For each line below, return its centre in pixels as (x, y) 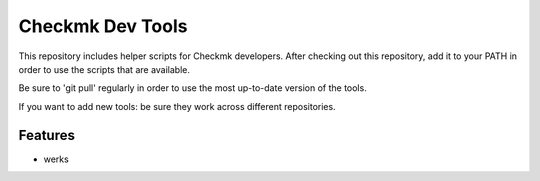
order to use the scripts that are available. (104, 69)
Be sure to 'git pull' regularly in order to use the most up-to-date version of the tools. (192, 88)
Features (46, 135)
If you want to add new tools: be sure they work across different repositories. (177, 106)
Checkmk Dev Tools (103, 26)
